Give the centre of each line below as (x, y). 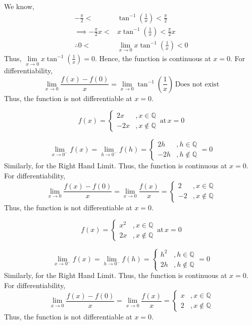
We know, (19, 6)
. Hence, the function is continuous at (153, 58)
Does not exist (197, 84)
